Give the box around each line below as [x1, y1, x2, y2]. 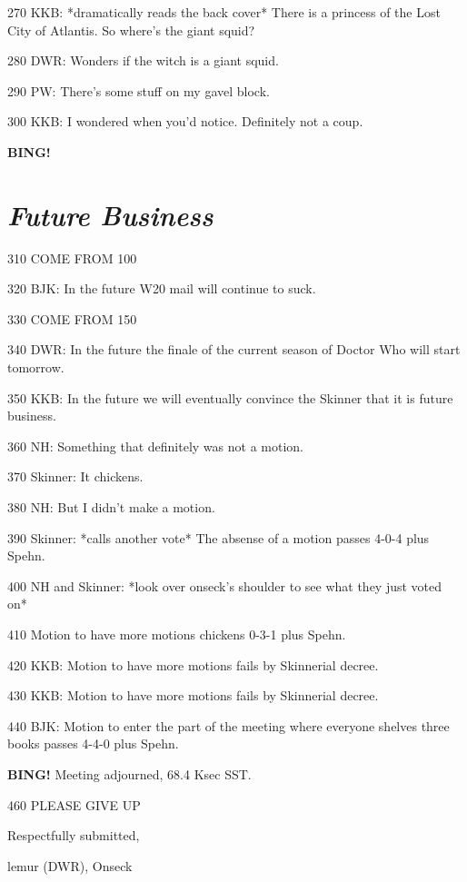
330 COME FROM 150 [7, 309, 137, 328]
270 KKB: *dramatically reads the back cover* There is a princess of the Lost [7, 3, 441, 21]
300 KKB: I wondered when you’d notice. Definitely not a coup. [7, 112, 363, 131]
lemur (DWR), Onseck [7, 856, 133, 875]
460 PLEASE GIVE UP [7, 795, 141, 814]
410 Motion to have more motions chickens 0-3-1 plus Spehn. [7, 625, 346, 643]
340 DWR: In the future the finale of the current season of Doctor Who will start [7, 340, 461, 359]
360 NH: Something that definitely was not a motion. [7, 436, 303, 455]
